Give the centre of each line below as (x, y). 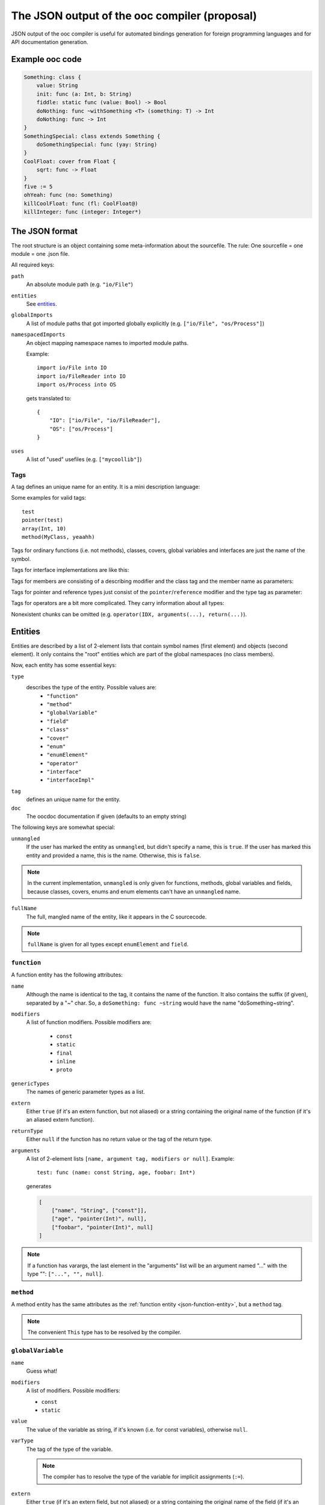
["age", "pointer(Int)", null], (99, 1219)
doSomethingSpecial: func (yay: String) (97, 145)
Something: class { (52, 77)
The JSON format (45, 231)
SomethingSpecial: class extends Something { (92, 136)
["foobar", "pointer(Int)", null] (102, 1227)
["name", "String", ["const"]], (99, 1211)
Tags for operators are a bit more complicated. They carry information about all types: (118, 603)
